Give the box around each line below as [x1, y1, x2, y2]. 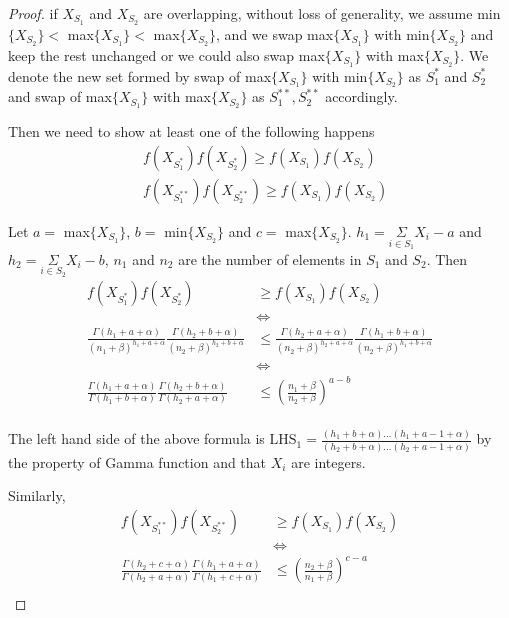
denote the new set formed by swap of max [8, 65, 272, 86]
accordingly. [325, 86, 398, 107]
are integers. [291, 451, 366, 472]
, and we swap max [216, 23, 334, 44]
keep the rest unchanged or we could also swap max [8, 44, 325, 65]
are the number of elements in [178, 248, 362, 269]
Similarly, [8, 485, 66, 506]
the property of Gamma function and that [8, 451, 267, 472]
